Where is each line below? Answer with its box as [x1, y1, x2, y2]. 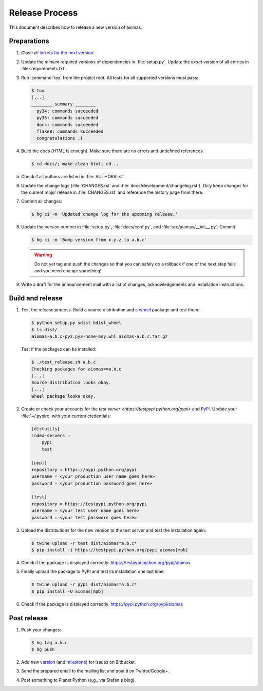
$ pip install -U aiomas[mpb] [31, 589, 104, 594]
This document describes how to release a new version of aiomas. [9, 24, 142, 30]
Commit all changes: [21, 198, 63, 204]
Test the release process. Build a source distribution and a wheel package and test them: [21, 307, 200, 313]
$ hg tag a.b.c [31, 640, 68, 645]
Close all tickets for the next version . [21, 50, 94, 56]
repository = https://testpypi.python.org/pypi [31, 501, 147, 507]
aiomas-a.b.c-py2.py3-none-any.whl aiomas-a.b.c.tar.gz [31, 334, 168, 339]
